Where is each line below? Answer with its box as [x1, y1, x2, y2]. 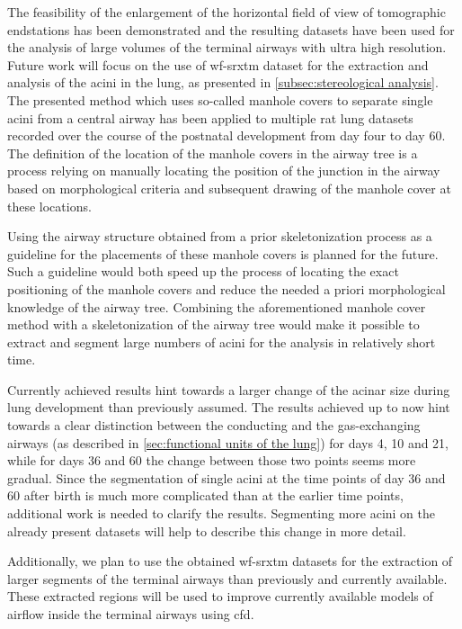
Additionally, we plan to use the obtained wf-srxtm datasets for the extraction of [7, 552, 453, 571]
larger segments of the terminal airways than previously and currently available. [7, 569, 448, 588]
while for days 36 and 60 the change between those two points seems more [7, 451, 416, 470]
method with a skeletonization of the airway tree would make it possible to [7, 315, 420, 334]
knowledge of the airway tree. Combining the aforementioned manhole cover [7, 297, 426, 316]
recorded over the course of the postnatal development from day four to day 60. [7, 126, 446, 145]
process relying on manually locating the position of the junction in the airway [7, 161, 440, 180]
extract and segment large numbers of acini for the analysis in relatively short [7, 332, 436, 351]
